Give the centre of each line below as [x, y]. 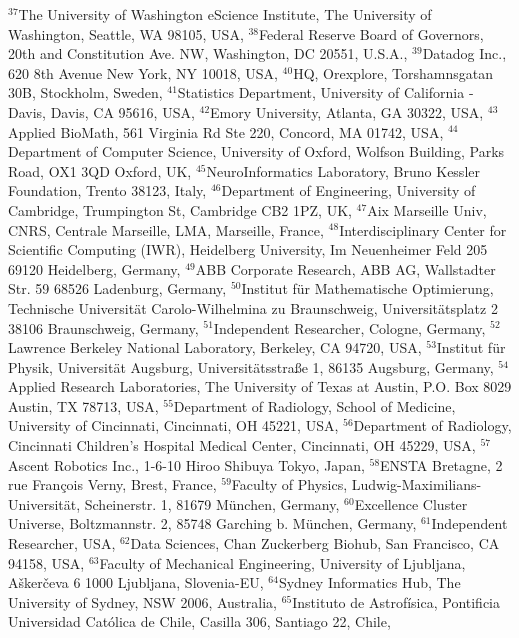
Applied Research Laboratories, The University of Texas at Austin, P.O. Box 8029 [260, 386]
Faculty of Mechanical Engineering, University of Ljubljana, [282, 562]
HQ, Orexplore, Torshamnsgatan [393, 72]
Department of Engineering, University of [348, 190]
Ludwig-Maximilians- [416, 484]
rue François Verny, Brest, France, [112, 484]
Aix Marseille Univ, [427, 209]
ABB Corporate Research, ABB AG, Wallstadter [345, 268]
